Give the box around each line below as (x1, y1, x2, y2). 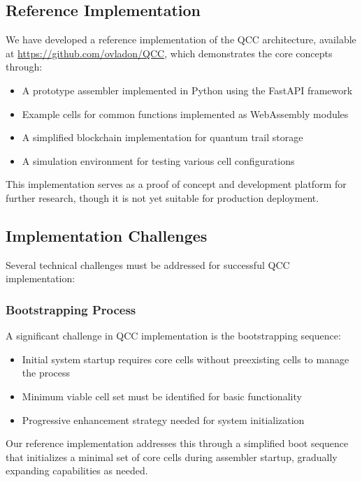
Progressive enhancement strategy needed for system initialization (22, 412, 305, 427)
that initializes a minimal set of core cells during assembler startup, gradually (6, 449, 338, 464)
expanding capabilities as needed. (6, 463, 148, 478)
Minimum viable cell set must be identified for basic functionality (22, 388, 302, 403)
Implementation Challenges (6, 224, 208, 246)
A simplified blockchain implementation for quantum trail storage (22, 130, 303, 145)
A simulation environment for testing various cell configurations (22, 153, 295, 168)
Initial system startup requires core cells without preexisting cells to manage (22, 351, 349, 366)
